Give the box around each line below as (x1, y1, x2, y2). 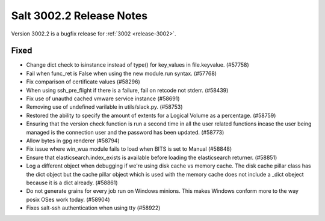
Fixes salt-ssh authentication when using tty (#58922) (26, 204, 161, 211)
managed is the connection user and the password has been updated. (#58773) (26, 129, 224, 136)
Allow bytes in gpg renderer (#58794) (26, 137, 120, 144)
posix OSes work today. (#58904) (26, 196, 111, 203)
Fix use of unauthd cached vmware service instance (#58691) (26, 95, 180, 102)
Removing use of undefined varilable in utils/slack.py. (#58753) (26, 103, 183, 110)
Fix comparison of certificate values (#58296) (26, 78, 141, 85)
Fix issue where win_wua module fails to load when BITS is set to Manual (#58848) (26, 145, 232, 153)
